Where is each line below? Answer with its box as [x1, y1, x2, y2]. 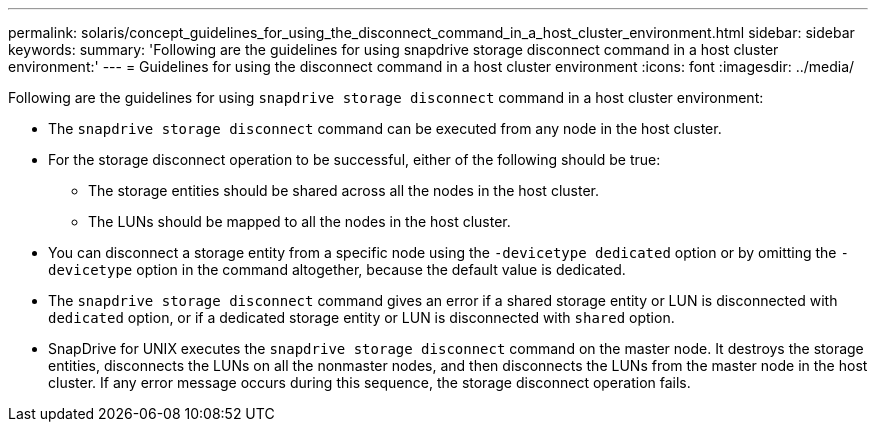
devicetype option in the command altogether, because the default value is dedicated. [48, 261, 626, 278]
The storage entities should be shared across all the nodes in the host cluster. [88, 182, 599, 199]
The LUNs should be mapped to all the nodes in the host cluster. [88, 213, 511, 230]
